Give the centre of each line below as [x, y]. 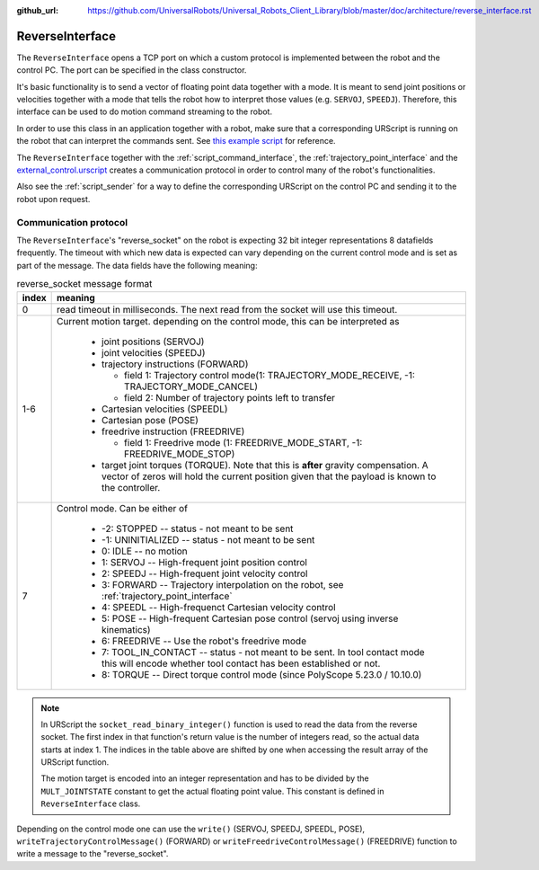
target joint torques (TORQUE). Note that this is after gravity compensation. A [265, 465]
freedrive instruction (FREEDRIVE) [173, 431]
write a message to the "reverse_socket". [93, 854]
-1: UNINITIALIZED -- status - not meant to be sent [208, 539]
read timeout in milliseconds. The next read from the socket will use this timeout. [227, 309]
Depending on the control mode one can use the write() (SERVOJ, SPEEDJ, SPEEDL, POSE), [191, 829]
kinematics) [127, 629]
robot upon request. [53, 199]
